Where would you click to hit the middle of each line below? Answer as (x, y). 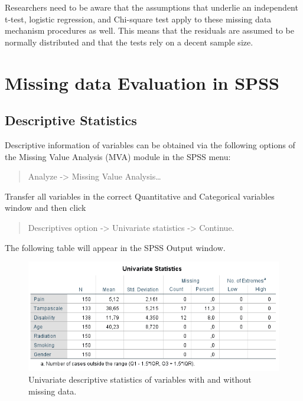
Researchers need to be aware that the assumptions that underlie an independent (151, 7)
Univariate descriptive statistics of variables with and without (140, 379)
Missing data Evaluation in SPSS (142, 82)
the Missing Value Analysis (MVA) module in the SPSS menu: (118, 156)
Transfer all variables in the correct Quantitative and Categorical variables (140, 196)
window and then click (45, 208)
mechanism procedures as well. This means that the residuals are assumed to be (149, 30)
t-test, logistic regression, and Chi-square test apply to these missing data (138, 19)
